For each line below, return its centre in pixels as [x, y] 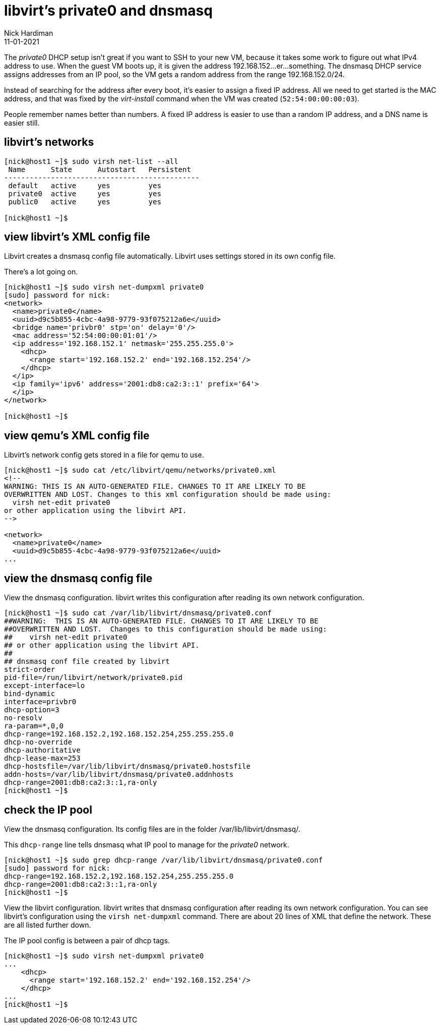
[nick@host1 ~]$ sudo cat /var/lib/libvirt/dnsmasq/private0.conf [138, 613]
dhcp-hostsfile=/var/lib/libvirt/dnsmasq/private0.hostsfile [127, 766]
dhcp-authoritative [42, 750]
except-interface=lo [45, 686]
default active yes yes [85, 185]
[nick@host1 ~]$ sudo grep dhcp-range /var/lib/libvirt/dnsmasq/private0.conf [164, 860]
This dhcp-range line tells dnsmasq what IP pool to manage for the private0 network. [147, 844]
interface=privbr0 [40, 702]
